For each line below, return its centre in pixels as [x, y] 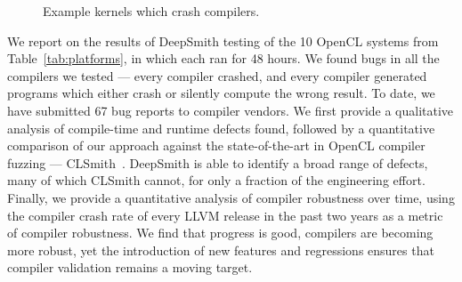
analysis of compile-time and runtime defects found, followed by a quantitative [221, 128]
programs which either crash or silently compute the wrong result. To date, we [221, 93]
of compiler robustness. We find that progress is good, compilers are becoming [220, 233]
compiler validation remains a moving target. [130, 267]
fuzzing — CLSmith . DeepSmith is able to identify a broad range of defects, [218, 162]
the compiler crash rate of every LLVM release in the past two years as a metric [225, 215]
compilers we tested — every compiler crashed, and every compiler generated [217, 75]
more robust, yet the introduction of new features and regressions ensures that [221, 250]
